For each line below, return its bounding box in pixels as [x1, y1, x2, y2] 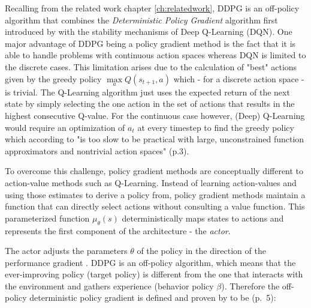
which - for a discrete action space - [173, 72, 304, 85]
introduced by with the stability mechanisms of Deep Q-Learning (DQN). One [5, 25, 292, 38]
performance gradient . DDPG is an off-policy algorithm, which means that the [5, 256, 296, 268]
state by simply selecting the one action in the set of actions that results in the [5, 97, 295, 110]
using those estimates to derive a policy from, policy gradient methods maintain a [5, 188, 306, 201]
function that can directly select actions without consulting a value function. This [5, 200, 305, 213]
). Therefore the [221, 279, 280, 292]
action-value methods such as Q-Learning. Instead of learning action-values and [5, 176, 297, 189]
